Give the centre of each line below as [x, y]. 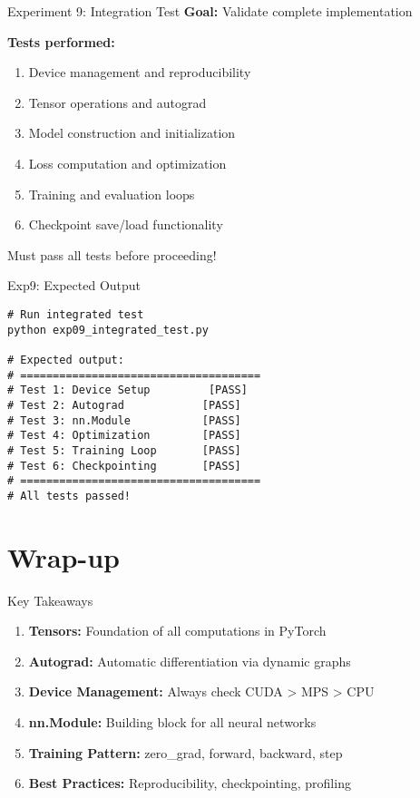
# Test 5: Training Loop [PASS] [124, 450]
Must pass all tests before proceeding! [112, 254]
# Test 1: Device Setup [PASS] [127, 390]
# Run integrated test [76, 314]
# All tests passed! [69, 496]
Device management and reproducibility [140, 72]
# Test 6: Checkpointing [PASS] [124, 466]
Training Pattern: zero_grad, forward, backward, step [186, 752]
